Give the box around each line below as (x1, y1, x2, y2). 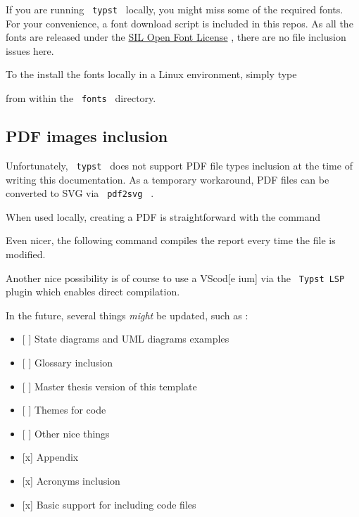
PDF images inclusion (6, 125, 168, 147)
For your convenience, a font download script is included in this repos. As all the (6, 15, 353, 30)
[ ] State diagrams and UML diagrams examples (22, 331, 229, 346)
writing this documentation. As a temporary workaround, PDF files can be (6, 172, 329, 186)
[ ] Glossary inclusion (22, 355, 113, 370)
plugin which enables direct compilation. (6, 284, 180, 299)
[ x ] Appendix (22, 449, 79, 464)
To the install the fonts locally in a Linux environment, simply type (6, 67, 297, 82)
